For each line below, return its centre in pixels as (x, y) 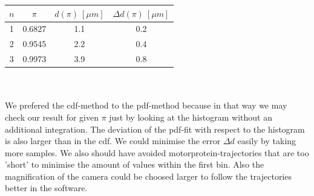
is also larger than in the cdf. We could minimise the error (113, 141)
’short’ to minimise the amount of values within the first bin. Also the (135, 164)
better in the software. (46, 188)
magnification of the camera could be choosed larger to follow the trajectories (148, 176)
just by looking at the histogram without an (191, 117)
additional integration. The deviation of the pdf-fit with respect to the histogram (155, 129)
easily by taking (267, 141)
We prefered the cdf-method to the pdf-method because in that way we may (146, 105)
